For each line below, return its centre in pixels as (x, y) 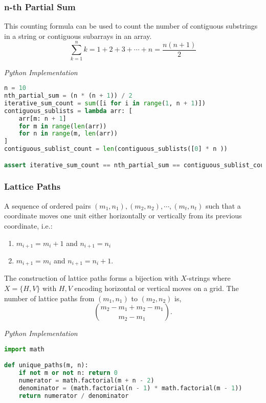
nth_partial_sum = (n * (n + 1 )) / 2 (68, 96)
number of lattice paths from (49, 298)
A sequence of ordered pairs (48, 205)
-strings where (208, 278)
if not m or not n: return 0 (68, 373)
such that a (223, 205)
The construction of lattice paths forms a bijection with (91, 278)
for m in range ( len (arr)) (63, 126)
